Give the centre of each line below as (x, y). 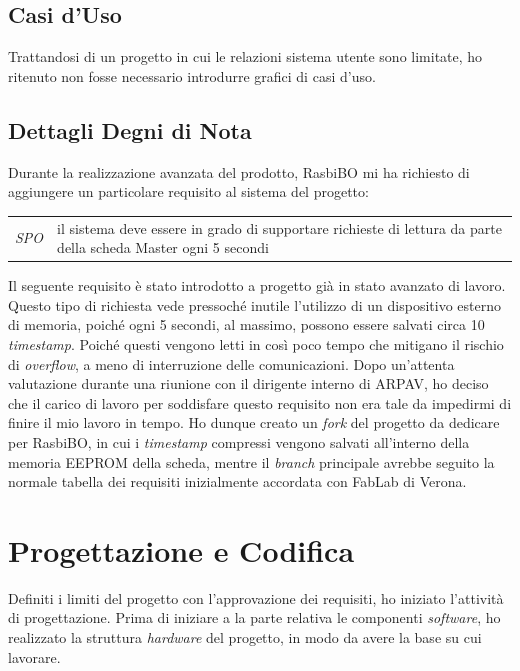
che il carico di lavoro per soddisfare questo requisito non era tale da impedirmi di (260, 402)
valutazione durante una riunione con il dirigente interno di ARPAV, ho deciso (248, 383)
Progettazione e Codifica (181, 549)
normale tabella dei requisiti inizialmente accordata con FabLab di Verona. (237, 481)
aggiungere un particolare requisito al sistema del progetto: (188, 191)
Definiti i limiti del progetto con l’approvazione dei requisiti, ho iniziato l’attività (256, 597)
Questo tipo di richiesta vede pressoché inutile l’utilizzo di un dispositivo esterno (254, 304)
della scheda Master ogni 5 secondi (163, 247)
